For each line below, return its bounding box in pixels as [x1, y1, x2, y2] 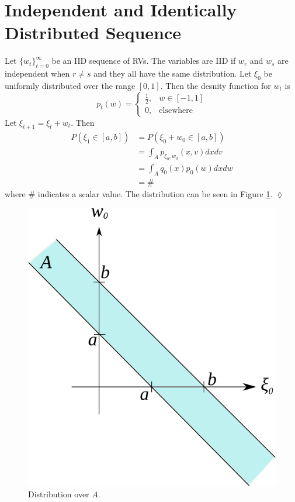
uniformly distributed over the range [5, 79, 136, 91]
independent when [5, 67, 70, 80]
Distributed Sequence [5, 20, 181, 44]
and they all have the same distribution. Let [93, 67, 252, 80]
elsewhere [159, 106, 193, 115]
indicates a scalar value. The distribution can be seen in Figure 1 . [37, 187, 273, 200]
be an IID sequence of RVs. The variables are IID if [51, 54, 236, 67]
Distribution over [28, 488, 89, 500]
